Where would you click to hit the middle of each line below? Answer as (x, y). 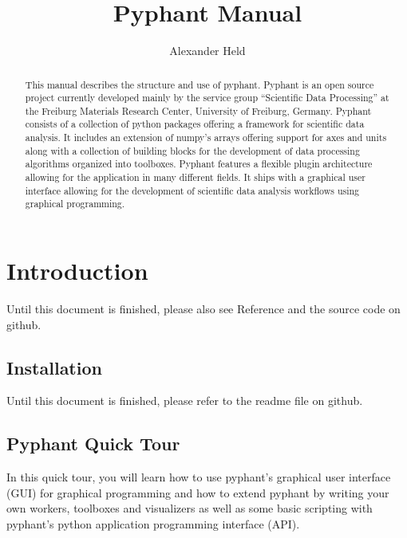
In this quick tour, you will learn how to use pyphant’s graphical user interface (199, 477)
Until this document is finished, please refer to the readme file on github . (185, 401)
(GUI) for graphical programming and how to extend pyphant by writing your (198, 492)
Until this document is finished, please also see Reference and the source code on (203, 309)
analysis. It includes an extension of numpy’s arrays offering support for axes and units (206, 137)
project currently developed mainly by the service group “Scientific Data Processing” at (207, 98)
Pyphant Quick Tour (93, 444)
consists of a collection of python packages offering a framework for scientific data (195, 124)
